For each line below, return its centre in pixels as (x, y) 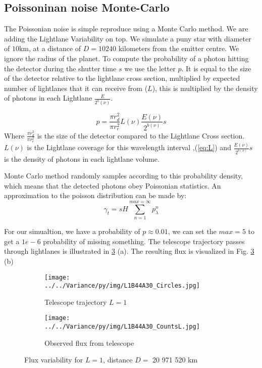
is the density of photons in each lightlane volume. (82, 158)
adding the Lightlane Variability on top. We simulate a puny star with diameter (128, 38)
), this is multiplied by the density (205, 88)
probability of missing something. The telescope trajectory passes (144, 241)
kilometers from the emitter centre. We (179, 48)
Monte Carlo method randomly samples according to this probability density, (124, 176)
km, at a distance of (50, 48)
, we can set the (192, 231)
